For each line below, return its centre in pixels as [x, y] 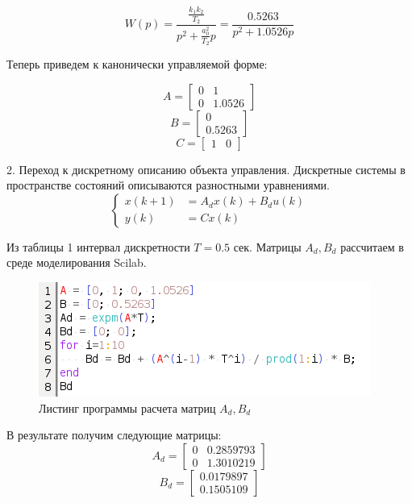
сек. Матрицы [267, 246]
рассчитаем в [372, 246]
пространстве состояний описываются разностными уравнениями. [168, 185]
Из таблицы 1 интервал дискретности [98, 246]
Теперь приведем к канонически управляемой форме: [137, 63]
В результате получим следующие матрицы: [114, 435]
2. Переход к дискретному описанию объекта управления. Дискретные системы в [206, 169]
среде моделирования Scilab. [77, 262]
